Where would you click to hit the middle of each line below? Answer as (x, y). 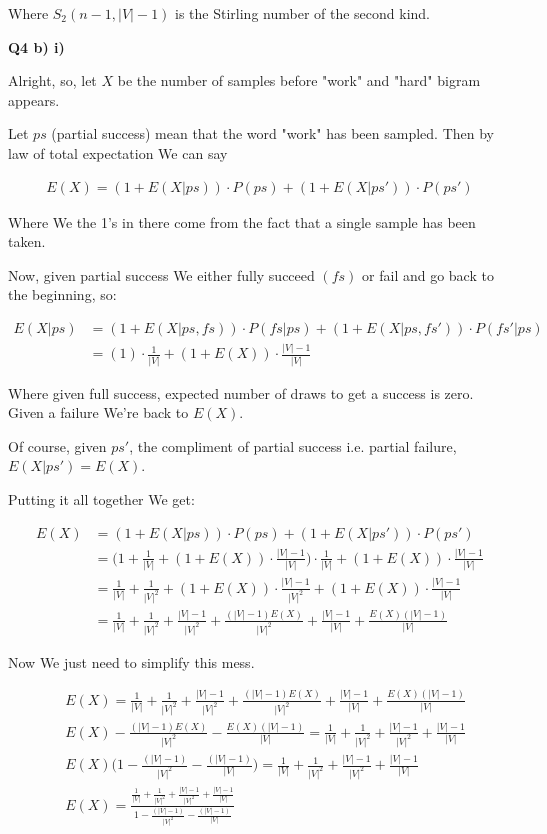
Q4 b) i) (36, 46)
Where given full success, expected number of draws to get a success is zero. (241, 392)
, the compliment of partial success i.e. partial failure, (293, 445)
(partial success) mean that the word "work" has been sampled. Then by (272, 133)
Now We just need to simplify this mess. (131, 661)
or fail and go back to (428, 274)
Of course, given (57, 445)
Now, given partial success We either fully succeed (161, 274)
